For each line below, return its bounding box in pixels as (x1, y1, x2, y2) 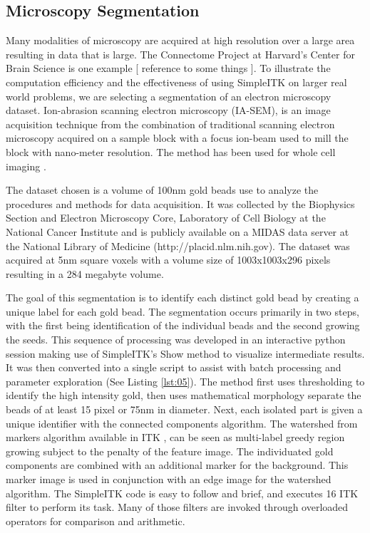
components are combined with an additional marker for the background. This (6, 457, 349, 472)
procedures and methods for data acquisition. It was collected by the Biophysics (6, 196, 355, 211)
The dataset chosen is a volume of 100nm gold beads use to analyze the (6, 182, 319, 197)
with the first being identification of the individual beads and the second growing (6, 318, 360, 333)
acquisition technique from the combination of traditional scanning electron (6, 116, 335, 131)
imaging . (6, 158, 46, 173)
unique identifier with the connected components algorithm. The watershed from (6, 415, 358, 430)
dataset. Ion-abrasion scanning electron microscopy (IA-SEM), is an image (6, 103, 331, 118)
